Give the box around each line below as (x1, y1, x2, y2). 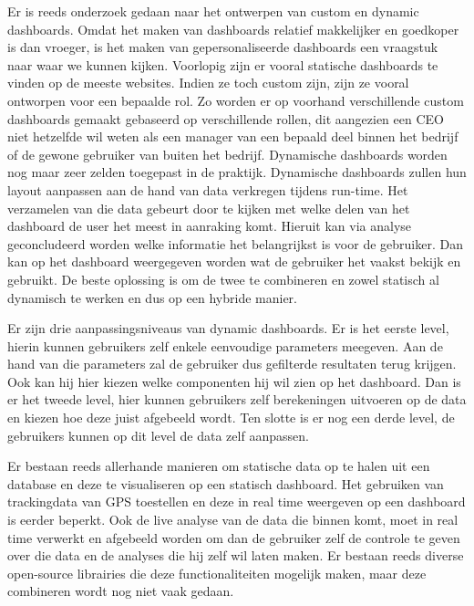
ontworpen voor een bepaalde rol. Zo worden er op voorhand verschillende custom (7, 90, 464, 110)
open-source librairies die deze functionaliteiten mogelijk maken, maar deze (7, 563, 427, 582)
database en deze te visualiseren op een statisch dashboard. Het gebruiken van (7, 474, 444, 493)
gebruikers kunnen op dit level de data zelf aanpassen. (7, 425, 309, 444)
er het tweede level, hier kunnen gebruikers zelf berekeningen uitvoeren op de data (7, 390, 467, 409)
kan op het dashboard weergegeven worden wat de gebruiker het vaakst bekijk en (7, 252, 461, 271)
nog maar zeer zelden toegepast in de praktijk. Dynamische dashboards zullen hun (7, 162, 467, 182)
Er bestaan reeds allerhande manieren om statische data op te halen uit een (7, 456, 430, 475)
